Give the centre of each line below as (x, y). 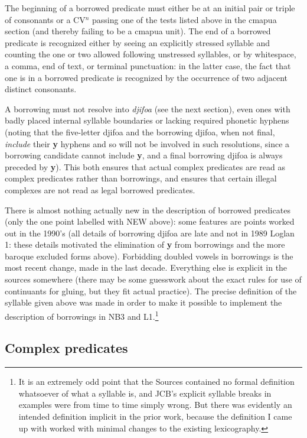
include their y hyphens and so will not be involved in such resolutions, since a (147, 143)
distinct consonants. (41, 89)
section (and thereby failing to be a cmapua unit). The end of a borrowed (138, 31)
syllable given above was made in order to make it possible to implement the (143, 302)
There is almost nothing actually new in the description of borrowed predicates (148, 210)
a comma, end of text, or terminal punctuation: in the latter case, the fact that (148, 65)
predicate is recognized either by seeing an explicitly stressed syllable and (137, 42)
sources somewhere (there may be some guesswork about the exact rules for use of (153, 279)
